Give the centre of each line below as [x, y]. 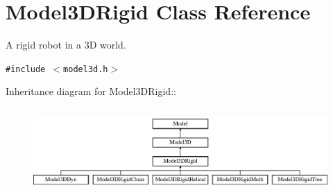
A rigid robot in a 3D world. [66, 45]
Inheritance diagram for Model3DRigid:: [91, 91]
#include [26, 69]
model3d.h [86, 69]
